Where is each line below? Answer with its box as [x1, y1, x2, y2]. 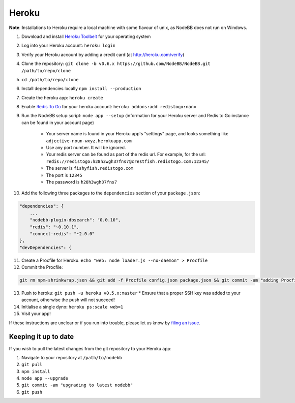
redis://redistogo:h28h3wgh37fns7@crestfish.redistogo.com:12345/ [46, 158, 210, 164]
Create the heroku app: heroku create [21, 94, 103, 100]
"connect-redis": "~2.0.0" [29, 231, 95, 236]
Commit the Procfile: [21, 264, 63, 270]
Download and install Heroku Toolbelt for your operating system [21, 33, 151, 39]
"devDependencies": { [19, 245, 72, 250]
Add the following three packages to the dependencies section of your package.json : [21, 190, 200, 196]
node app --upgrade [21, 375, 68, 381]
